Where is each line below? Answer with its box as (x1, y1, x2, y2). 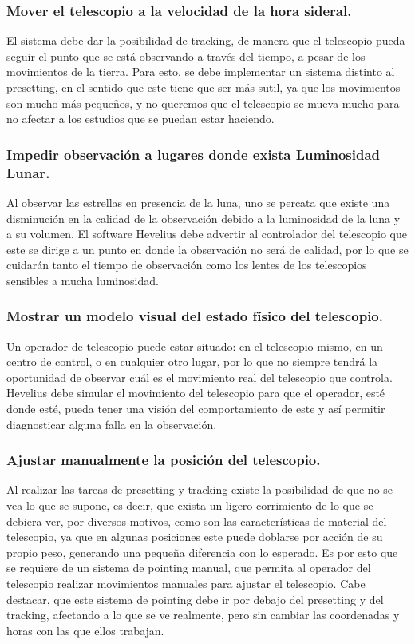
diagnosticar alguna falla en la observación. (6, 415, 217, 432)
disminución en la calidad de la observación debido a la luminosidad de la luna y (6, 209, 401, 226)
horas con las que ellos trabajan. (6, 622, 164, 638)
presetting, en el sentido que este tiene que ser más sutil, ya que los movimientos (6, 79, 401, 95)
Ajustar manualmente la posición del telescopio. (6, 450, 321, 470)
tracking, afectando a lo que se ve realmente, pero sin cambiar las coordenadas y (6, 606, 400, 623)
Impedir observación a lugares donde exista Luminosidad (6, 144, 380, 164)
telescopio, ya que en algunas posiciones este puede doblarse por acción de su (6, 528, 383, 545)
